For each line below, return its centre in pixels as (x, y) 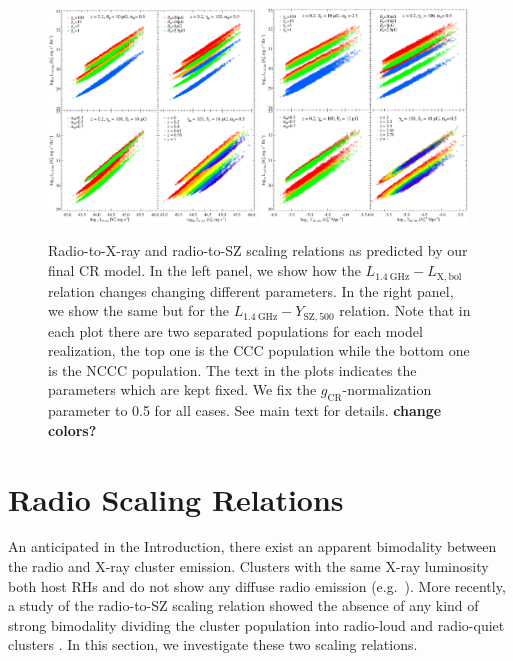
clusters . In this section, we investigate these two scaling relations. (213, 644)
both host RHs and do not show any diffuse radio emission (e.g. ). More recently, (257, 585)
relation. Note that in (405, 310)
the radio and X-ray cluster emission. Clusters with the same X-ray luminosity (248, 566)
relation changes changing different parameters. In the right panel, (251, 290)
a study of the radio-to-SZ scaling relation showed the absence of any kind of (243, 605)
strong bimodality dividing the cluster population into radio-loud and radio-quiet (256, 624)
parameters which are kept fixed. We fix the (182, 389)
